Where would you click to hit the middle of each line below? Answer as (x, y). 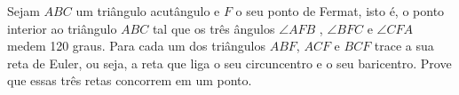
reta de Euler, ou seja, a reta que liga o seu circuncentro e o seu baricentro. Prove (229, 63)
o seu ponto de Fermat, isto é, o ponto (340, 11)
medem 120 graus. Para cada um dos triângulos (137, 46)
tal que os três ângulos (214, 28)
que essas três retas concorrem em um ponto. (130, 80)
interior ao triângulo (62, 28)
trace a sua (404, 46)
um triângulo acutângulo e (148, 11)
